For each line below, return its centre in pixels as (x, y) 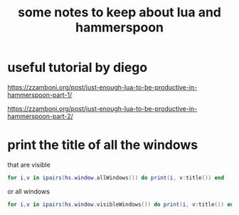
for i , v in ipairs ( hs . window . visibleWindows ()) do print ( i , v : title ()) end (122, 204)
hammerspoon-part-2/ (40, 116)
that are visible (29, 164)
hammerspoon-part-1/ (40, 95)
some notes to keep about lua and (119, 12)
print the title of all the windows (103, 145)
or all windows (28, 191)
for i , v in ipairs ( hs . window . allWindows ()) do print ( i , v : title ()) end (116, 178)
